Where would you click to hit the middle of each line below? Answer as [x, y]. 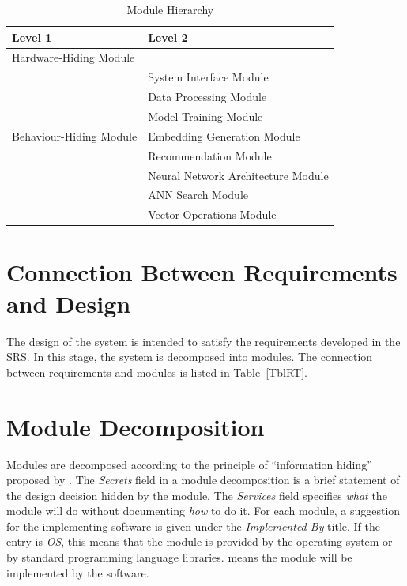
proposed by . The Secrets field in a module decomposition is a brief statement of [203, 480]
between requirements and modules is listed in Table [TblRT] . [157, 372]
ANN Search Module [198, 195]
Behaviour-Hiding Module [75, 135]
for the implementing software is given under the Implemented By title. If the [193, 526]
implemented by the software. [78, 572]
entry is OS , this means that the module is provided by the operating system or [200, 541]
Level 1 [32, 37]
